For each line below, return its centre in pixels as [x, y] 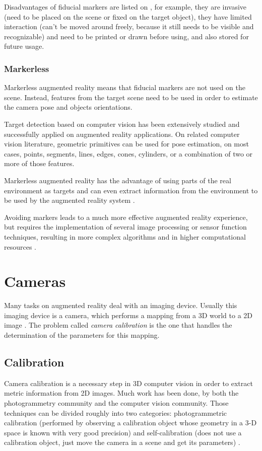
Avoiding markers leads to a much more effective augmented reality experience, [126, 217]
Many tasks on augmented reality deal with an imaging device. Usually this [121, 305]
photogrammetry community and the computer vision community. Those [116, 402]
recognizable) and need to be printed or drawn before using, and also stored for [126, 36]
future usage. [24, 46]
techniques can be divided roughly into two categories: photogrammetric [116, 412]
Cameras [35, 281]
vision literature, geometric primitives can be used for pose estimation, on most [126, 144]
